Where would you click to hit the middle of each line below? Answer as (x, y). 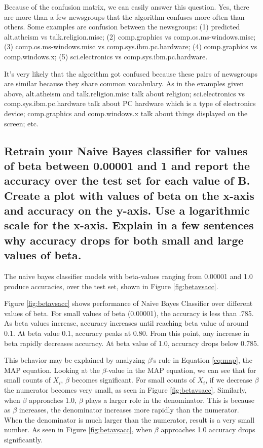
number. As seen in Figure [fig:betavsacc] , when (78, 429)
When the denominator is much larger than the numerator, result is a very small (129, 419)
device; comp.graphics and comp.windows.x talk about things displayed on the (126, 113)
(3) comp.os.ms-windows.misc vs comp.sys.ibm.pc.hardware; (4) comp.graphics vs (131, 46)
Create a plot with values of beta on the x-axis (129, 195)
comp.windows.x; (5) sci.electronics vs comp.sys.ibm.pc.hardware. (106, 56)
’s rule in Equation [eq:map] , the (202, 360)
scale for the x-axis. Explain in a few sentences (129, 225)
